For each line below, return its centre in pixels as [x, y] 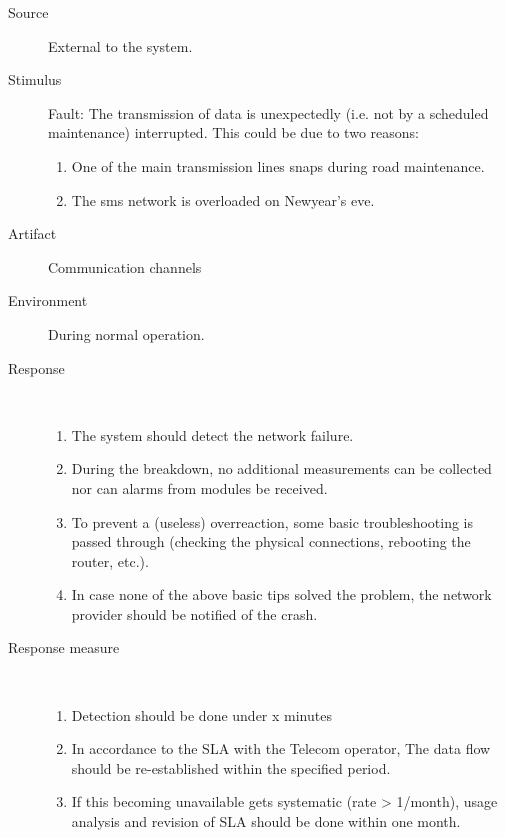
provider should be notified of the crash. [194, 613]
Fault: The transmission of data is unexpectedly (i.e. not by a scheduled [268, 112]
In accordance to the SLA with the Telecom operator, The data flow [281, 748]
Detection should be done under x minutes [201, 714]
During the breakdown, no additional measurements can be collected [281, 468]
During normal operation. [126, 333]
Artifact [32, 233]
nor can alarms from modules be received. [199, 487]
